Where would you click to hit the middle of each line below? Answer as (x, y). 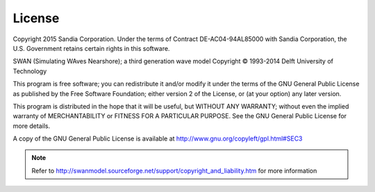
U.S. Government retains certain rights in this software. (91, 48)
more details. (32, 126)
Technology (30, 71)
